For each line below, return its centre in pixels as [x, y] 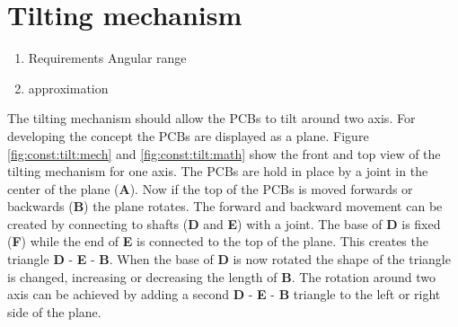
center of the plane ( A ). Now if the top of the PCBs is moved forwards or [210, 188]
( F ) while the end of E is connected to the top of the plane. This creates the [218, 241]
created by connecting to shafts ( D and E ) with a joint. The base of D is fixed [224, 223]
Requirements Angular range [107, 58]
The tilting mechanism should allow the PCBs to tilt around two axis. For [211, 118]
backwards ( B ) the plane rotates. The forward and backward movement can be [225, 206]
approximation [68, 88]
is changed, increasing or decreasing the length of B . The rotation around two [222, 276]
